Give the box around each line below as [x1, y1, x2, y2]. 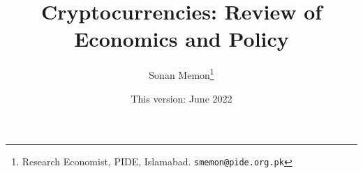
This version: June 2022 [131, 91, 232, 105]
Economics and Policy [74, 24, 289, 53]
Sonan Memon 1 [149, 66, 214, 82]
